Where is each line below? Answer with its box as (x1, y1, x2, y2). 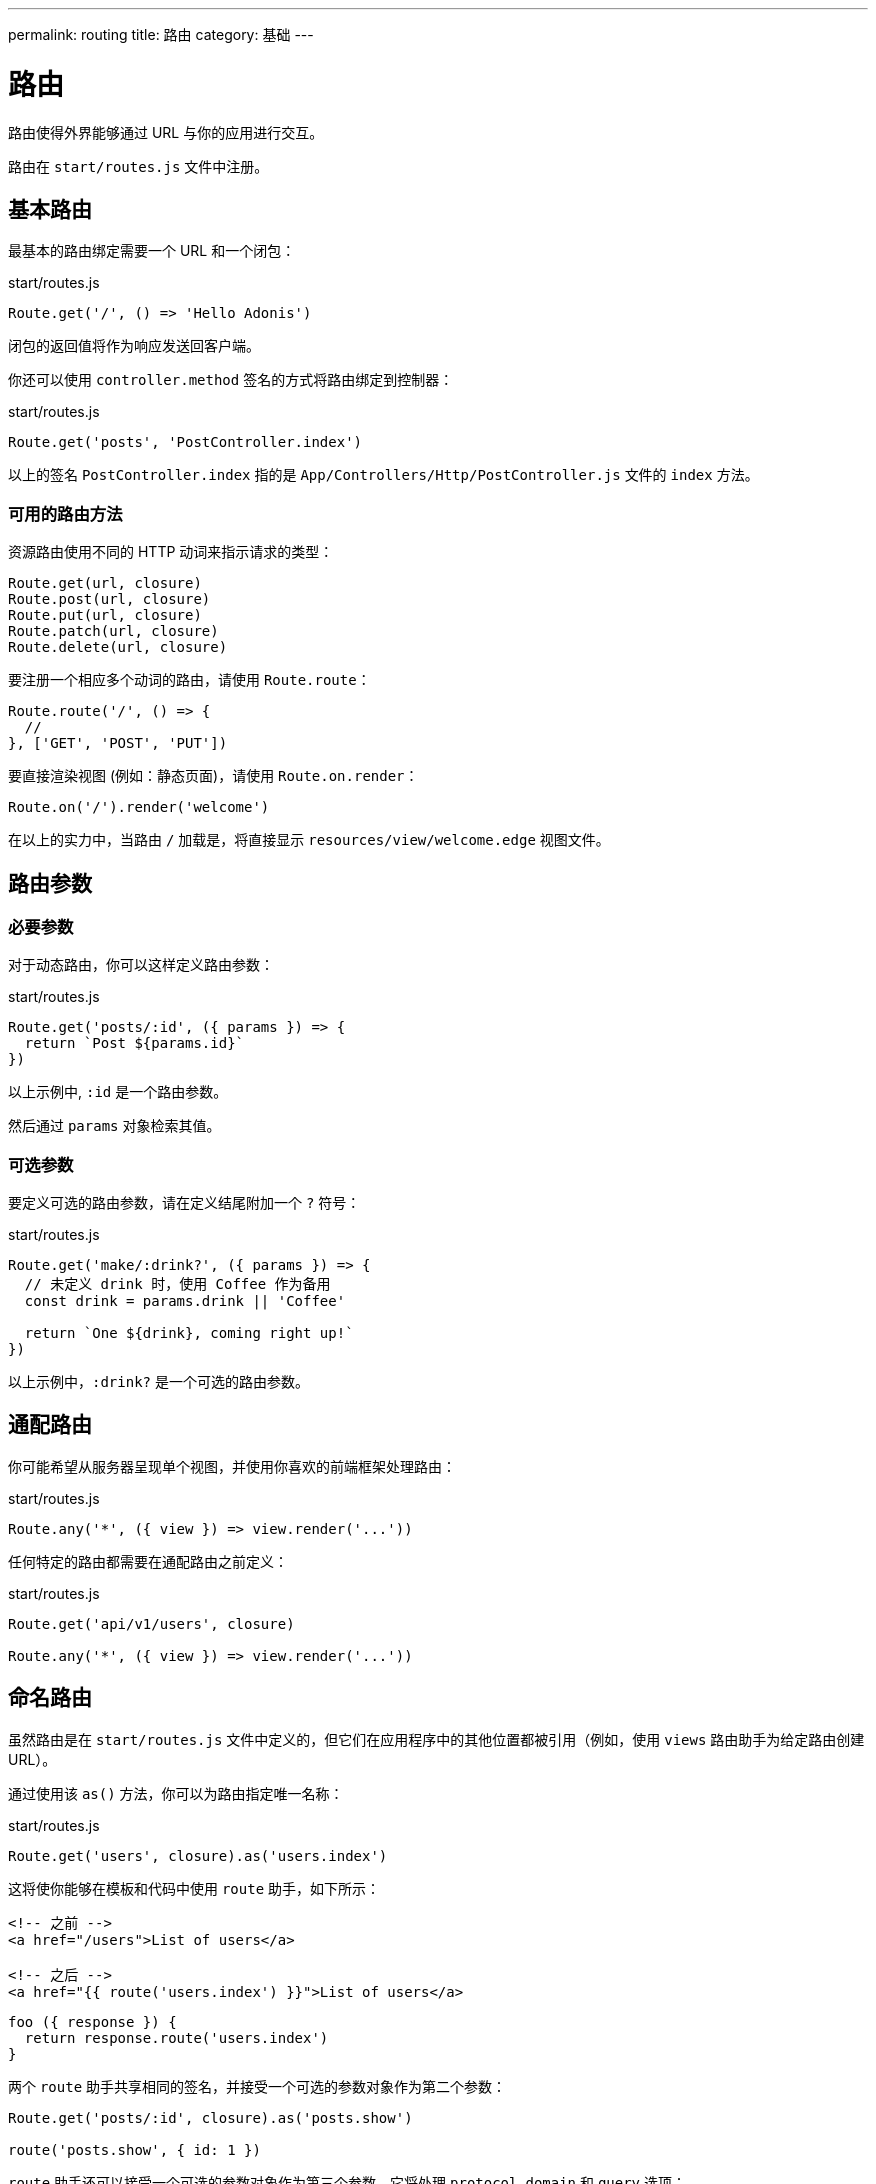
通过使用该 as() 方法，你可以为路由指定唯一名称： (8, 1784, 344, 1802)
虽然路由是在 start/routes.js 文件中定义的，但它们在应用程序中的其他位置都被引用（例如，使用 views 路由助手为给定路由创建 (8, 1730, 865, 1748)
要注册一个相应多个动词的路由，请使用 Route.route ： (8, 671, 371, 689)
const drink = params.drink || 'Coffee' (24, 1293, 346, 1310)
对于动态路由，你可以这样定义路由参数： (8, 956, 274, 974)
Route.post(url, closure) (8, 591, 211, 608)
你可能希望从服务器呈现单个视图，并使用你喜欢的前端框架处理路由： (8, 1457, 456, 1475)
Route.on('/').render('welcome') (8, 799, 270, 816)
